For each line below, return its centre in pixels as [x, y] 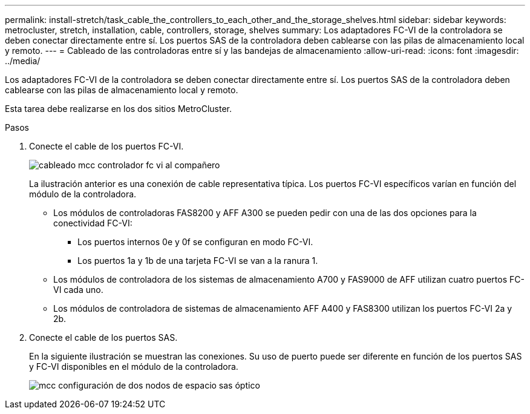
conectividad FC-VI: [93, 223]
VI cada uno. [78, 290]
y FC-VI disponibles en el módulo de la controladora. [134, 366]
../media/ [23, 61]
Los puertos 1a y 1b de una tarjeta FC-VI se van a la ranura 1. [198, 261]
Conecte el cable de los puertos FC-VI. [106, 146]
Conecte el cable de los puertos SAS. [103, 337]
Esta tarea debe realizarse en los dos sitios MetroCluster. [119, 109]
